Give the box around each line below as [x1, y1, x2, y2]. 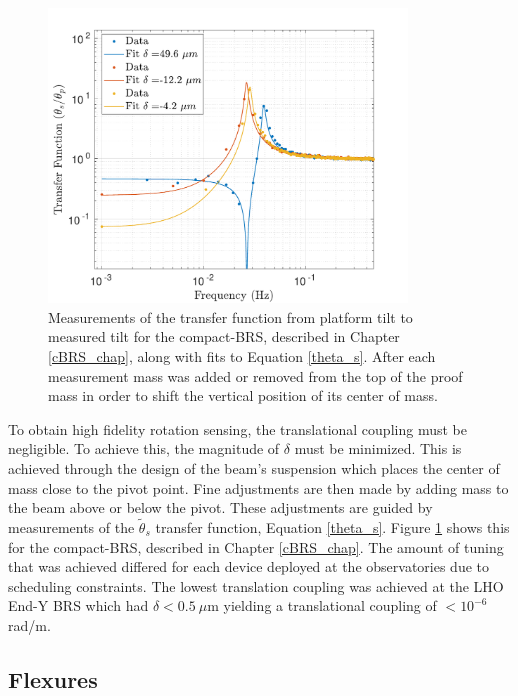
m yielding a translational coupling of [207, 595, 437, 616]
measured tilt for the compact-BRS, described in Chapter [48, 326, 400, 347]
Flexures [8, 663, 98, 694]
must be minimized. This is [294, 438, 462, 459]
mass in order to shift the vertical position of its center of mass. [48, 385, 438, 406]
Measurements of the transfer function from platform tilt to [48, 306, 413, 327]
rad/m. [8, 614, 51, 635]
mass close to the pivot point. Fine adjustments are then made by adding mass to [8, 477, 509, 498]
